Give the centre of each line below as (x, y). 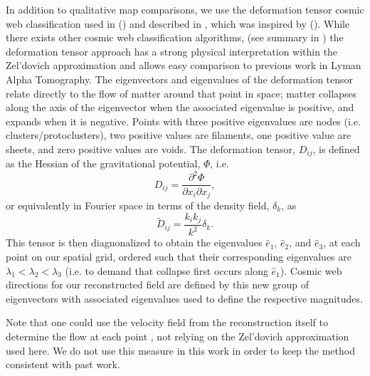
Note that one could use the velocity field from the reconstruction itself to (167, 322)
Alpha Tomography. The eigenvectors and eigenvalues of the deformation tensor (180, 79)
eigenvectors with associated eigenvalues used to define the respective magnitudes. (184, 298)
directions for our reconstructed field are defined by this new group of (157, 284)
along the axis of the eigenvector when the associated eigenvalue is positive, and (180, 107)
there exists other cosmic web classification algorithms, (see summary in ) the (175, 37)
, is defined (336, 148)
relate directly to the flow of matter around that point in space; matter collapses (181, 93)
